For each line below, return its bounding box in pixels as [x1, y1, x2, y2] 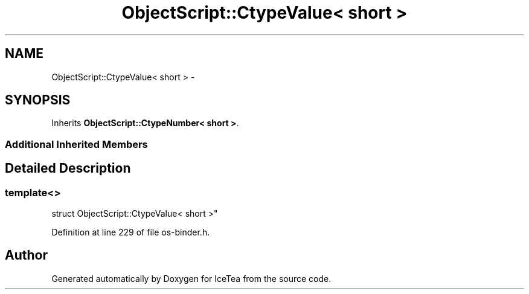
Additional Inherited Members [5, 138, 148, 150]
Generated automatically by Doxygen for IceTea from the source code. [51, 273, 332, 284]
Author [5, 248, 48, 263]
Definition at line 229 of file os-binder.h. [51, 227, 210, 238]
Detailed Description [5, 161, 131, 176]
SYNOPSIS [5, 92, 71, 108]
